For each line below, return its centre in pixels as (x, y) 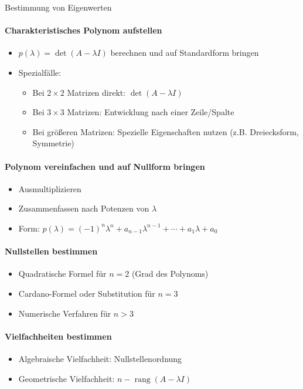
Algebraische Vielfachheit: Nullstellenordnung (100, 358)
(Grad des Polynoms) (170, 274)
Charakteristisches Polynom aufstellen (84, 30)
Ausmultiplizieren (50, 188)
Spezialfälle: (40, 72)
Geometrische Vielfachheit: (67, 378)
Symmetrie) (53, 143)
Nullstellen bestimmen (51, 251)
